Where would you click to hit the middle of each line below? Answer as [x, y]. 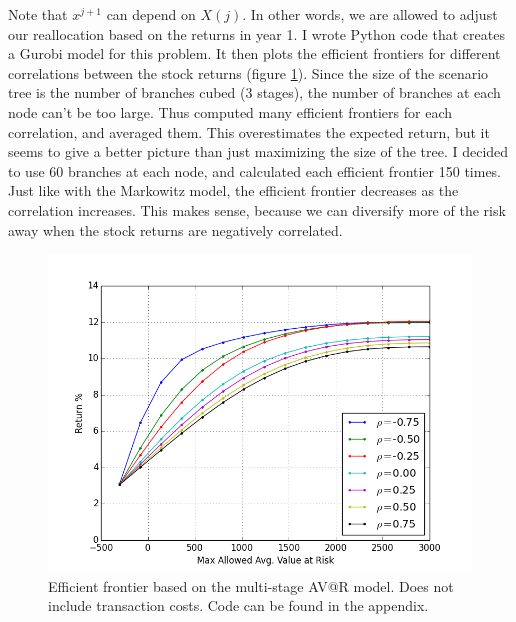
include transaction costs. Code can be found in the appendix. [238, 605]
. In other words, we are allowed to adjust [370, 14]
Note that [38, 14]
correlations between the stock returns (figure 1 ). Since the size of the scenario [248, 72]
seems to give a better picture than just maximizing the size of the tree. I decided [258, 151]
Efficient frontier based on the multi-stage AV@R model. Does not [251, 585]
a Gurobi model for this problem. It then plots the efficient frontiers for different [254, 53]
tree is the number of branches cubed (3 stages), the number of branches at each [254, 92]
